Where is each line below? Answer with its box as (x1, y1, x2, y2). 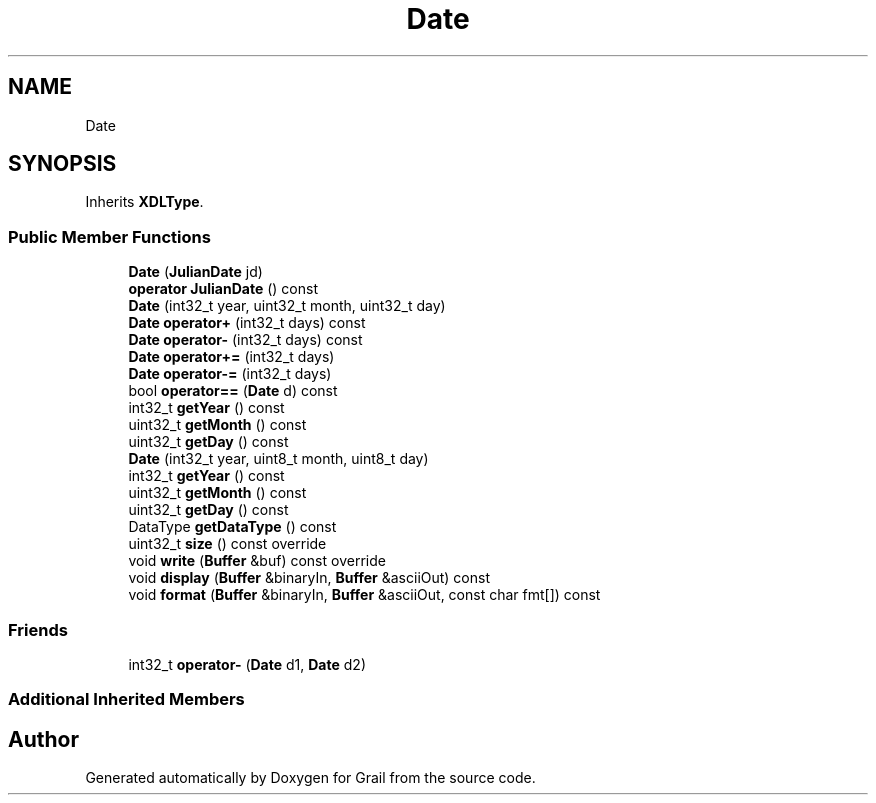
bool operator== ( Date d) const (128, 382, 338, 400)
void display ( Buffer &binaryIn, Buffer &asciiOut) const (128, 569, 491, 587)
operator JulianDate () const (128, 280, 319, 298)
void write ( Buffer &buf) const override (128, 552, 386, 570)
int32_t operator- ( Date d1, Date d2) (128, 655, 366, 673)
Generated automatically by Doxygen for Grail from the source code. (85, 769, 536, 787)
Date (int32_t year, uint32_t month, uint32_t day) (128, 297, 446, 315)
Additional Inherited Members (8, 689, 245, 710)
